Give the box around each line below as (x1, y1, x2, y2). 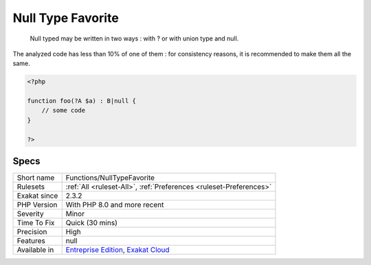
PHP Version (16, 200, 58, 209)
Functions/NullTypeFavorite (65, 173, 155, 183)
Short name (16, 173, 55, 183)
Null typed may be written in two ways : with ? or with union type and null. (30, 34, 239, 43)
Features (16, 236, 46, 246)
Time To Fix (16, 218, 55, 228)
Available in (16, 245, 54, 255)
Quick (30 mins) (65, 218, 118, 228)
